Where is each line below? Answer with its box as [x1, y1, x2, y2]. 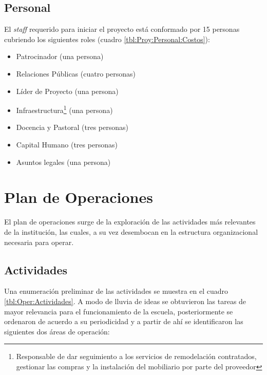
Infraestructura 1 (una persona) [16, 103, 113, 115]
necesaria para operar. [4, 236, 74, 247]
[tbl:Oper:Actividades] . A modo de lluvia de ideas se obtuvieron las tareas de [4, 295, 246, 306]
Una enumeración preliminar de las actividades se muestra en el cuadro [4, 286, 228, 296]
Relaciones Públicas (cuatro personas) [16, 68, 136, 79]
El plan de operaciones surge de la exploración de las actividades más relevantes [4, 216, 256, 227]
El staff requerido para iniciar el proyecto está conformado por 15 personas [4, 24, 240, 34]
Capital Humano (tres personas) [16, 139, 118, 150]
